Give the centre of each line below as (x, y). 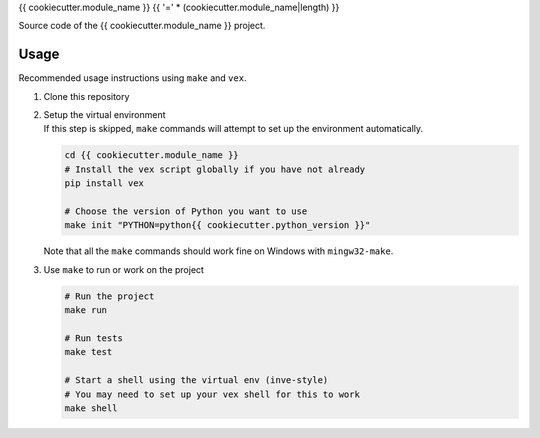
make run (86, 310)
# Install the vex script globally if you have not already (215, 169)
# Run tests (94, 338)
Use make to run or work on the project (124, 269)
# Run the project (109, 296)
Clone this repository (86, 96)
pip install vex (104, 183)
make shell (91, 408)
